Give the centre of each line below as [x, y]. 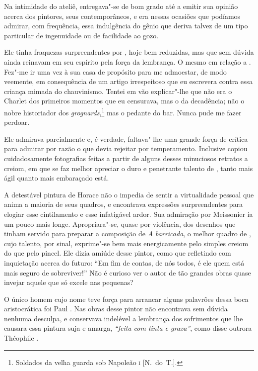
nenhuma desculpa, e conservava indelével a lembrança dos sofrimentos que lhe [124, 318]
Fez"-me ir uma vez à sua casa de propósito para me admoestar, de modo [115, 71]
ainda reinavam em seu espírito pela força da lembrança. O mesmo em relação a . [128, 61]
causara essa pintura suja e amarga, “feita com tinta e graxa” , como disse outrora [128, 328]
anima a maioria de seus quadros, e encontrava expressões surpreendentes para [124, 204]
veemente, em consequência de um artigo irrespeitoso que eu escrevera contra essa [129, 81]
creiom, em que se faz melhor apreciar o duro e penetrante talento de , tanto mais [129, 168]
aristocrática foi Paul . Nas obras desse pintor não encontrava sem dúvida [116, 309]
